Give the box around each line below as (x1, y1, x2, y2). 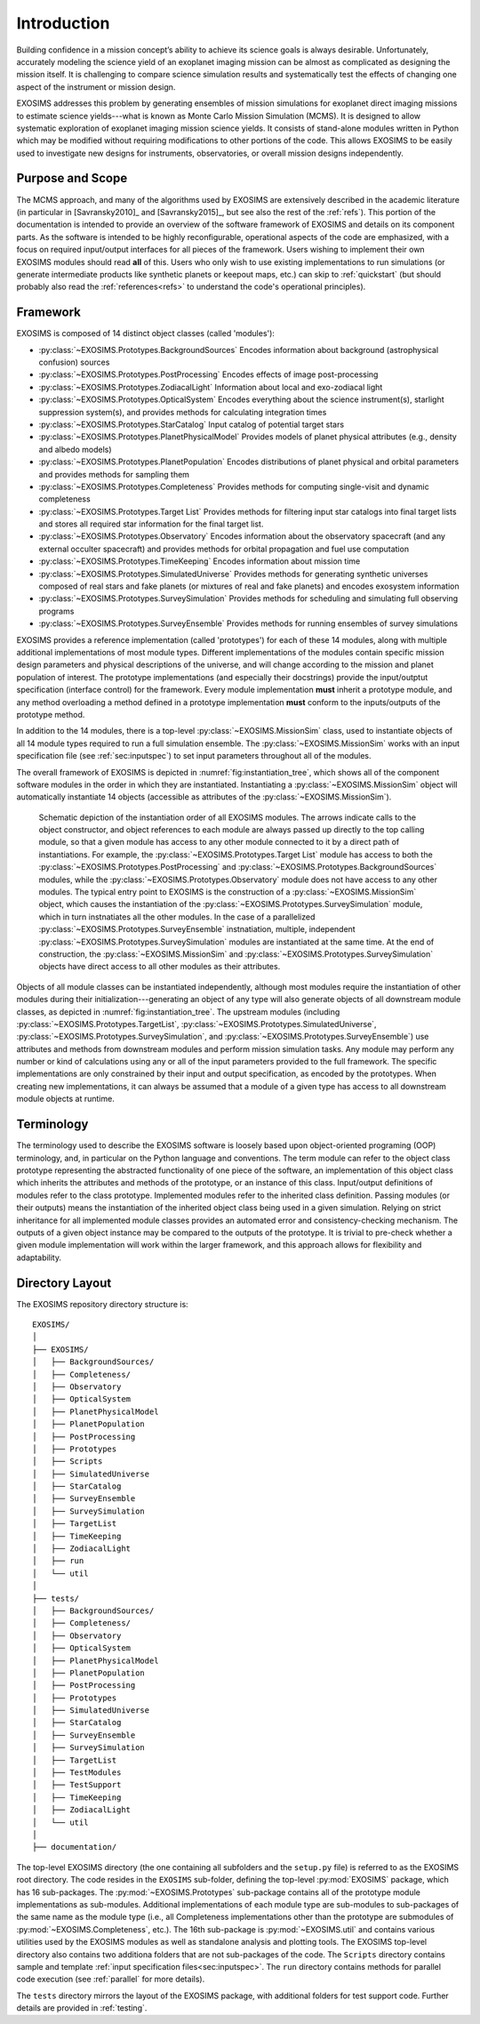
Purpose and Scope (16, 171, 128, 186)
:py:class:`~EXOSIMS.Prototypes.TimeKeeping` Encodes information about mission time (38, 556, 361, 566)
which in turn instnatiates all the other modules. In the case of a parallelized (38, 912, 316, 922)
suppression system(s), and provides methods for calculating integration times (38, 406, 327, 417)
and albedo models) (38, 444, 112, 454)
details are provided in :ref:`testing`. (16, 2003, 148, 2013)
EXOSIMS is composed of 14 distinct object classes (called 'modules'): (16, 328, 276, 339)
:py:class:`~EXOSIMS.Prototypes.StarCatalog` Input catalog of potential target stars (38, 419, 345, 430)
